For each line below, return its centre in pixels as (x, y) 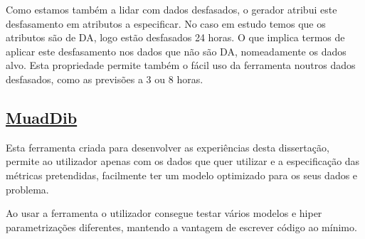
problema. (27, 189)
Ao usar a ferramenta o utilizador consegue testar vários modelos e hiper (164, 213)
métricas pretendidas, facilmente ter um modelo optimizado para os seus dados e (182, 175)
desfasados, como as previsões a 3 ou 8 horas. (105, 79)
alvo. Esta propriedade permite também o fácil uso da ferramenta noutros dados (181, 65)
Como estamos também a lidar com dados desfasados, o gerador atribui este (171, 9)
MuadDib (42, 117)
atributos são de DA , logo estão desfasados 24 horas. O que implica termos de (175, 37)
